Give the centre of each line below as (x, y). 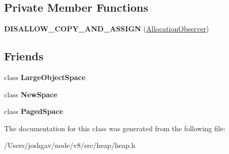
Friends (24, 56)
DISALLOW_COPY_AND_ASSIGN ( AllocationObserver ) (107, 29)
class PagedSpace (34, 111)
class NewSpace (31, 94)
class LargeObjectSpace (45, 77)
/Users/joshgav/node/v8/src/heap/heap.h (70, 145)
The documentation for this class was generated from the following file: (115, 128)
